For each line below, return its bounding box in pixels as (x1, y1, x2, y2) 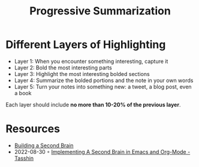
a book (14, 89, 32, 96)
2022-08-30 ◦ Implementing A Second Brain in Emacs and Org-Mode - (14, 148, 191, 155)
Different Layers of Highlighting (5, 38, 166, 51)
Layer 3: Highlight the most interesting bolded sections (14, 70, 150, 77)
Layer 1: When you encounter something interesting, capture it (14, 57, 168, 65)
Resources (5, 122, 61, 136)
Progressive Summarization (29, 4, 171, 18)
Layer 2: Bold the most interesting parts (14, 64, 112, 71)
